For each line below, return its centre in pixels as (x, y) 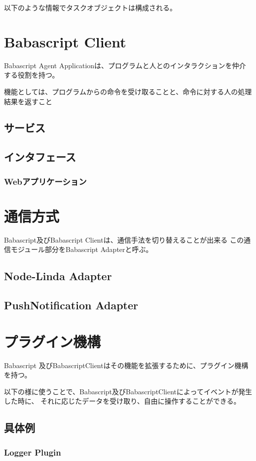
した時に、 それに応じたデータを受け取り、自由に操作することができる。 (122, 401)
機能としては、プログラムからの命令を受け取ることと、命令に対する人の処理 (128, 91)
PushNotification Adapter (71, 305)
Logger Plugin (33, 452)
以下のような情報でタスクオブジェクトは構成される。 (90, 7)
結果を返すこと (28, 101)
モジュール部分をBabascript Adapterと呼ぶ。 (82, 249)
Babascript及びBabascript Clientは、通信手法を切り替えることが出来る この (124, 239)
